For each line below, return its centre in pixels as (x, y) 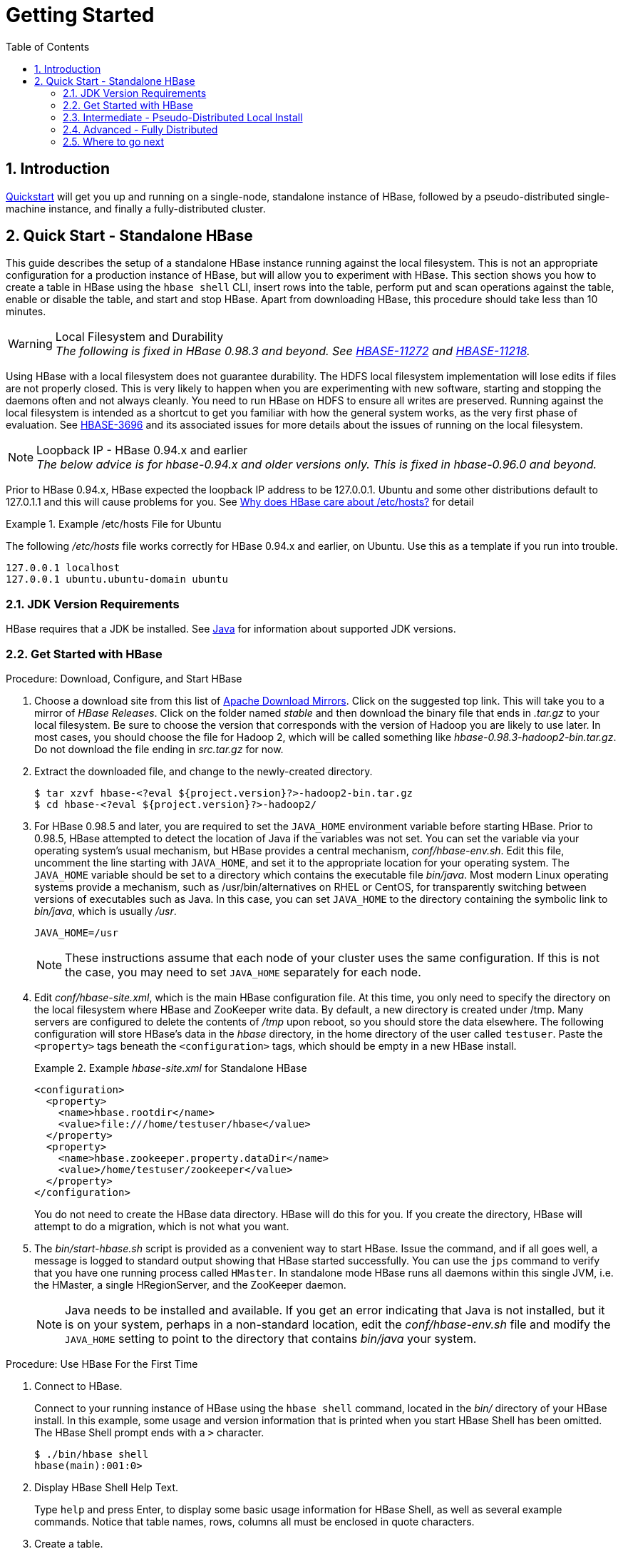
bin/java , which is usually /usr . (105, 911)
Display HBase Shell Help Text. (107, 1487)
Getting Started (80, 15)
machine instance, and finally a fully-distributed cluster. (136, 208)
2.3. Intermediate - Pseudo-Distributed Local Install (183, 117)
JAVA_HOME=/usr (77, 932)
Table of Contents (48, 46)
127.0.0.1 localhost (63, 568)
